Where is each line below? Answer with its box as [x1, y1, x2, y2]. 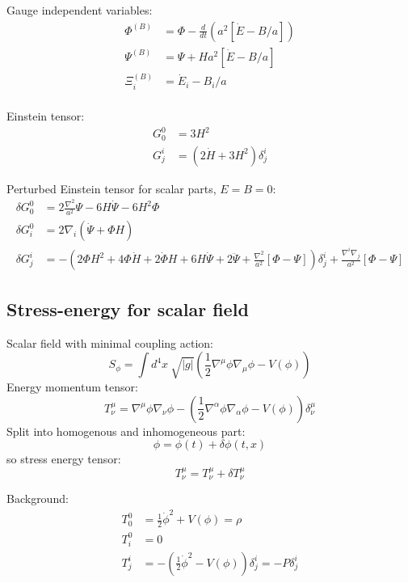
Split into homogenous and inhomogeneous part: [6, 422, 246, 439]
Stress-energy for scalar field [6, 296, 249, 321]
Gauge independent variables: [6, 2, 153, 18]
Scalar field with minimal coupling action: [6, 334, 213, 351]
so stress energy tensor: [6, 450, 121, 467]
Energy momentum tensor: [6, 378, 138, 395]
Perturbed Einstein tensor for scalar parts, [6, 180, 217, 196]
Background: [6, 490, 69, 507]
